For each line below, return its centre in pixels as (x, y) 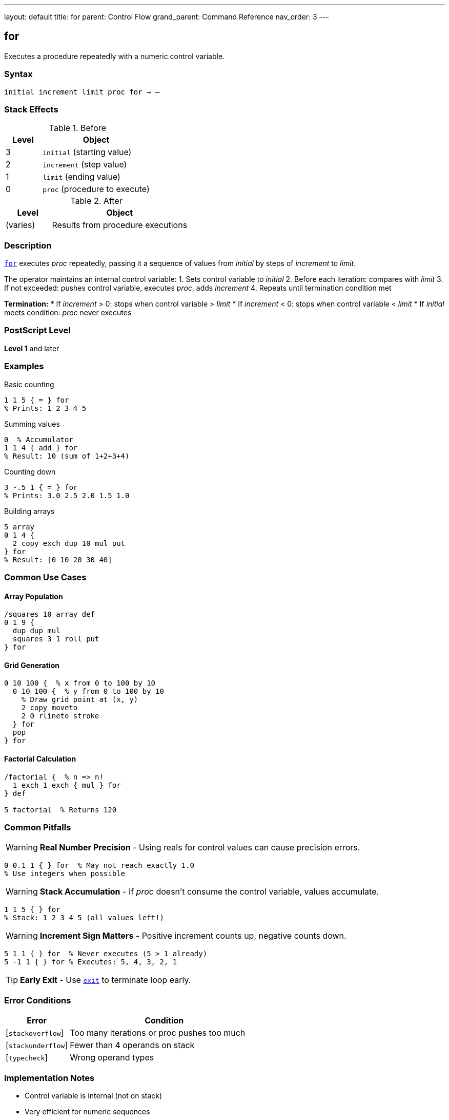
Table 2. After (96, 201)
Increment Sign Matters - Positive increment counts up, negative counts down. (193, 936)
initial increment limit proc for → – (82, 92)
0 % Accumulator (39, 439)
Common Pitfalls (38, 827)
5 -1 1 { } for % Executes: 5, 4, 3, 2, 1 (91, 962)
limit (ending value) (81, 177)
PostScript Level (37, 330)
